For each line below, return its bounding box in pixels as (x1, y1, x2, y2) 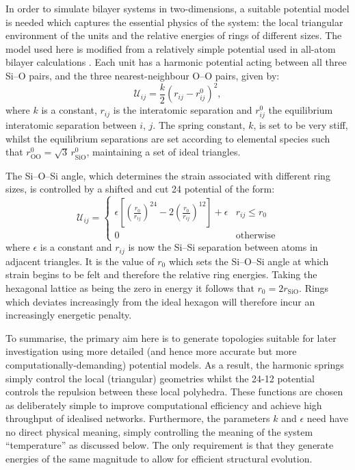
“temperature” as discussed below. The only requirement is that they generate (5, 438, 334, 452)
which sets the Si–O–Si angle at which (168, 253, 329, 268)
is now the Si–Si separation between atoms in (128, 240, 318, 254)
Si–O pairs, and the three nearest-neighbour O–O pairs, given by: (5, 68, 280, 82)
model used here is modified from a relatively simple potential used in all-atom (5, 41, 336, 55)
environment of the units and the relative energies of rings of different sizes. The (5, 28, 342, 42)
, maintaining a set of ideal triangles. (86, 145, 241, 159)
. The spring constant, (153, 118, 246, 132)
